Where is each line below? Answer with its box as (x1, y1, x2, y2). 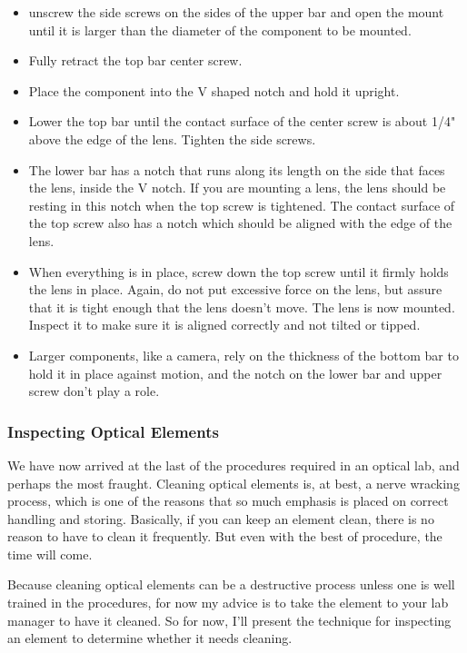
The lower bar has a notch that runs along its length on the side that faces (28, 160, 445, 179)
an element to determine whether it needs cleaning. (7, 628, 293, 648)
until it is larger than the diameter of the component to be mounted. (28, 20, 412, 39)
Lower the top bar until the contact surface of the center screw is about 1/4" (28, 112, 456, 131)
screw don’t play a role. (28, 381, 160, 401)
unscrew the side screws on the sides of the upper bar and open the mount (28, 3, 444, 21)
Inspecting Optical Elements (7, 420, 219, 442)
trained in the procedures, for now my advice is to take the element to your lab (7, 593, 449, 612)
